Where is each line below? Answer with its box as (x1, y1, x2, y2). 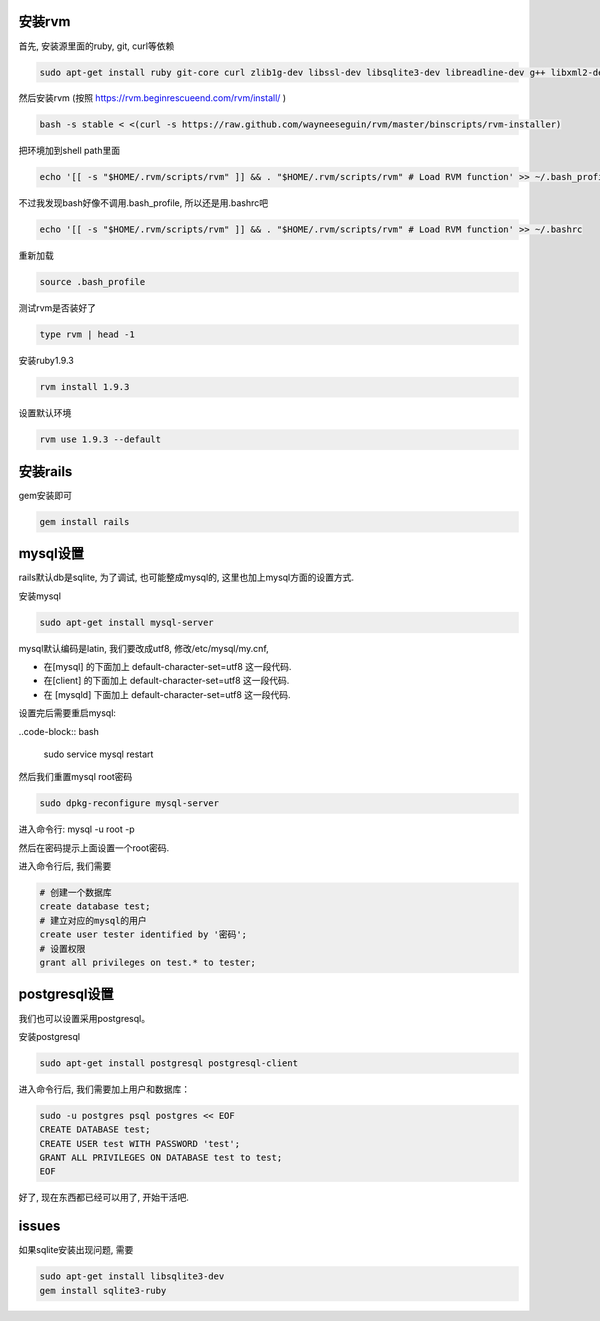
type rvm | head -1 (39, 329, 135, 340)
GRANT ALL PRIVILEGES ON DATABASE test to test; (39, 1152, 283, 1164)
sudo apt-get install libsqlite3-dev (39, 1271, 225, 1282)
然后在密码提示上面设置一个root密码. (18, 841, 170, 854)
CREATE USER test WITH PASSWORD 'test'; (39, 1138, 240, 1149)
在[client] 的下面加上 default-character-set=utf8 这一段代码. (43, 675, 290, 687)
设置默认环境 (18, 407, 72, 419)
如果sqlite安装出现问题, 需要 (18, 1244, 134, 1256)
